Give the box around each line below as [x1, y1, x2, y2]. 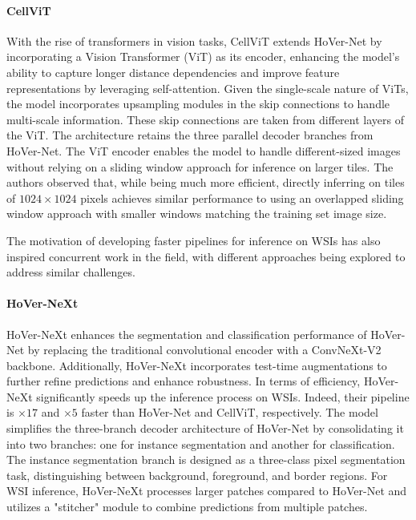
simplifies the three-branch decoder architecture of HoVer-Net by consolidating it [6, 420, 404, 437]
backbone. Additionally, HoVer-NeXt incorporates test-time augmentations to [6, 357, 387, 373]
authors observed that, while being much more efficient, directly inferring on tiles [6, 174, 405, 191]
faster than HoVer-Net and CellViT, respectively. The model [81, 404, 378, 421]
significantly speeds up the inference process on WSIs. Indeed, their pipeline [36, 388, 410, 405]
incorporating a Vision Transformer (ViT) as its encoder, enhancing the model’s [6, 48, 400, 65]
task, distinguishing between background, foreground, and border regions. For [6, 466, 388, 483]
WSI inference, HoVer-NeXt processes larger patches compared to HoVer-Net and [6, 482, 407, 499]
